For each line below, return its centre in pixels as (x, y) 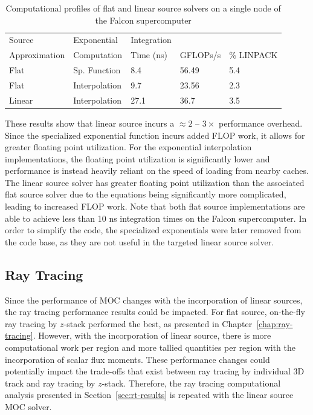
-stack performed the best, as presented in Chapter (158, 323)
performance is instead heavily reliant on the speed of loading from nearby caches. (157, 171)
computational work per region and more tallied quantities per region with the (150, 347)
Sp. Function (97, 70)
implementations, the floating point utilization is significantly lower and (137, 158)
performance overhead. (260, 123)
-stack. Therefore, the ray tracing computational (191, 383)
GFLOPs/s (200, 55)
